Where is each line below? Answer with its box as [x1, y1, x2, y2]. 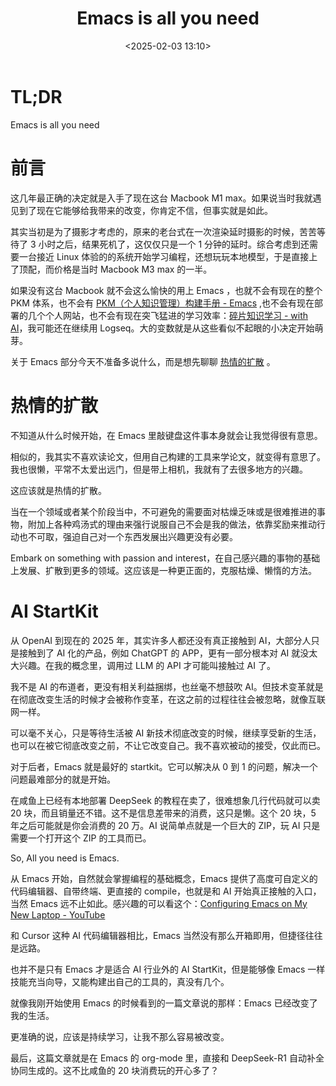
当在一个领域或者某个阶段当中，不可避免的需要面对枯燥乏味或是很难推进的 [10, 505, 317, 517]
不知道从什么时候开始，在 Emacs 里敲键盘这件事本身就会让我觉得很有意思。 [10, 429, 323, 441]
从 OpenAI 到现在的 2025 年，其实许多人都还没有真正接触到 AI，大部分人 [10, 634, 312, 646]
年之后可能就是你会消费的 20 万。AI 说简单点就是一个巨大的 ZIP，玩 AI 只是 [10, 819, 321, 831]
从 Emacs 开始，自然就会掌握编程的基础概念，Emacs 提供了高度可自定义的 [10, 872, 318, 884]
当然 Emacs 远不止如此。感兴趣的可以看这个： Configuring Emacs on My [10, 897, 308, 909]
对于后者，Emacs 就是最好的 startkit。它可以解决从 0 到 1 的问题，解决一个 [10, 760, 318, 772]
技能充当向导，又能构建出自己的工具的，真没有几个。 [10, 975, 230, 987]
